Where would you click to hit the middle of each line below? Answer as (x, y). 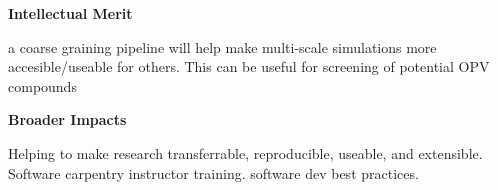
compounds (42, 85)
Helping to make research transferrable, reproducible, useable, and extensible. (245, 152)
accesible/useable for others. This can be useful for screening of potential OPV (249, 66)
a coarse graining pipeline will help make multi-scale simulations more (222, 46)
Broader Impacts (67, 119)
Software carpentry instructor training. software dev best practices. (213, 172)
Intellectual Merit (70, 13)
